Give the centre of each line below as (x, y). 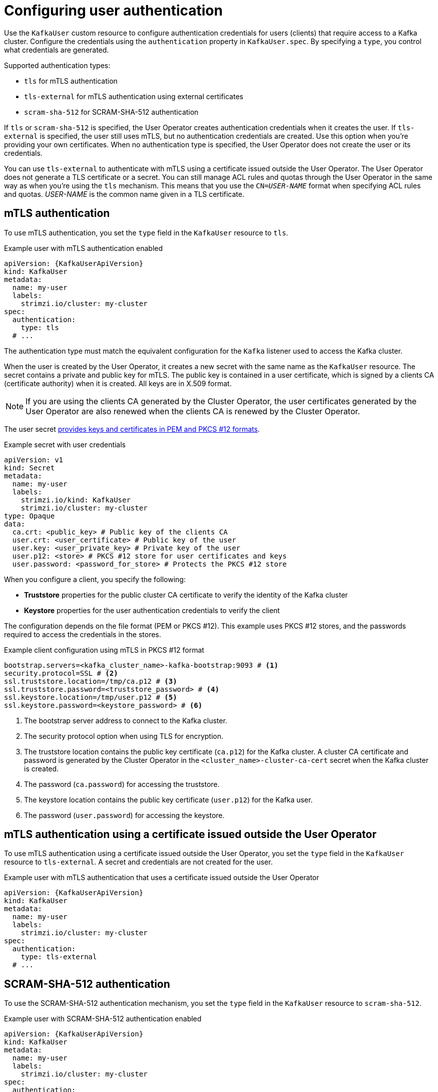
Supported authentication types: (57, 65)
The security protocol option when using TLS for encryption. (124, 736)
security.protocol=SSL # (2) (61, 673)
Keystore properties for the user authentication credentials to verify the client (152, 610)
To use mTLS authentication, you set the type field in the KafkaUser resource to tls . (146, 232)
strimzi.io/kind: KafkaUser (76, 500)
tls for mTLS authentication (71, 81)
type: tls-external (59, 957)
